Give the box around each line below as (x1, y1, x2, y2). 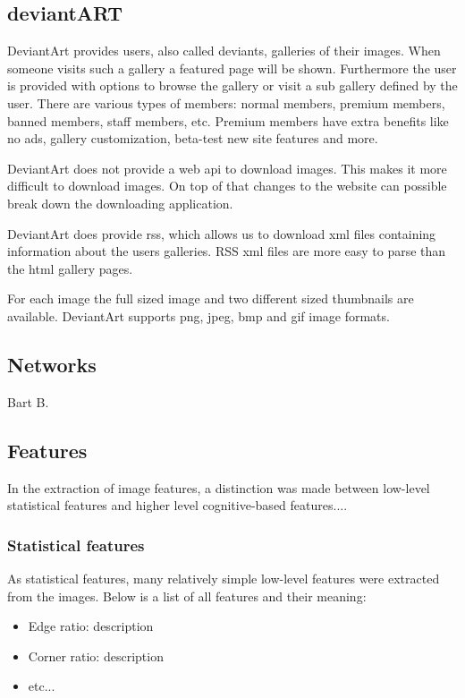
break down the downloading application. (7, 193, 233, 212)
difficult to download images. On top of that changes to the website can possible (7, 176, 447, 195)
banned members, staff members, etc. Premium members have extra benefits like (7, 111, 449, 130)
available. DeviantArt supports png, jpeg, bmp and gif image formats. (7, 306, 390, 325)
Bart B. (7, 392, 49, 411)
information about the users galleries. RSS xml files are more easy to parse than (7, 242, 446, 260)
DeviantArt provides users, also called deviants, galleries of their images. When (7, 41, 441, 60)
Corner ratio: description (28, 646, 164, 665)
